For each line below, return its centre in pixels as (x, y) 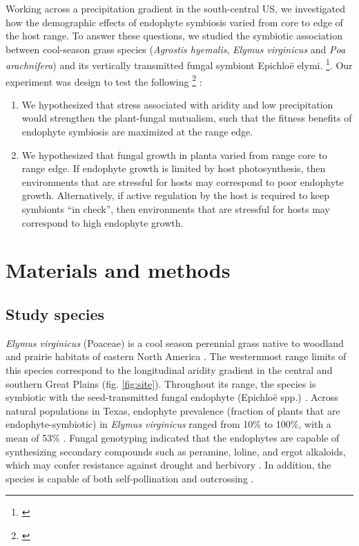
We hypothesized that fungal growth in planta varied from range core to (174, 154)
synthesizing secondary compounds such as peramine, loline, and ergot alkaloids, (176, 451)
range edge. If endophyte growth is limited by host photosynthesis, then (174, 168)
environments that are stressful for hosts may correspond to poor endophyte (183, 181)
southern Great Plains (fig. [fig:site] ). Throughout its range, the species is (161, 383)
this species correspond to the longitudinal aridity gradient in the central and (169, 369)
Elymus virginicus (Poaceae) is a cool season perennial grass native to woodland (175, 342)
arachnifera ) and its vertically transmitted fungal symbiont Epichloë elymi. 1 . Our (179, 64)
